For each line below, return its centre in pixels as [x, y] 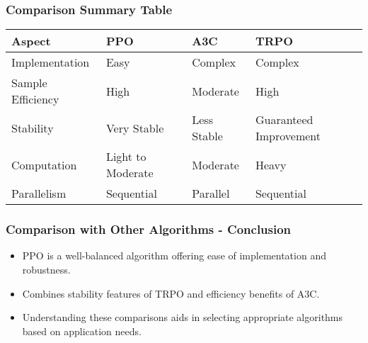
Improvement [288, 136]
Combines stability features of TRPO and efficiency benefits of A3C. [171, 293]
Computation [44, 164]
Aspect [31, 41]
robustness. [46, 270]
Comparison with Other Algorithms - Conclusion [149, 229]
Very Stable [135, 128]
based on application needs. [82, 331]
